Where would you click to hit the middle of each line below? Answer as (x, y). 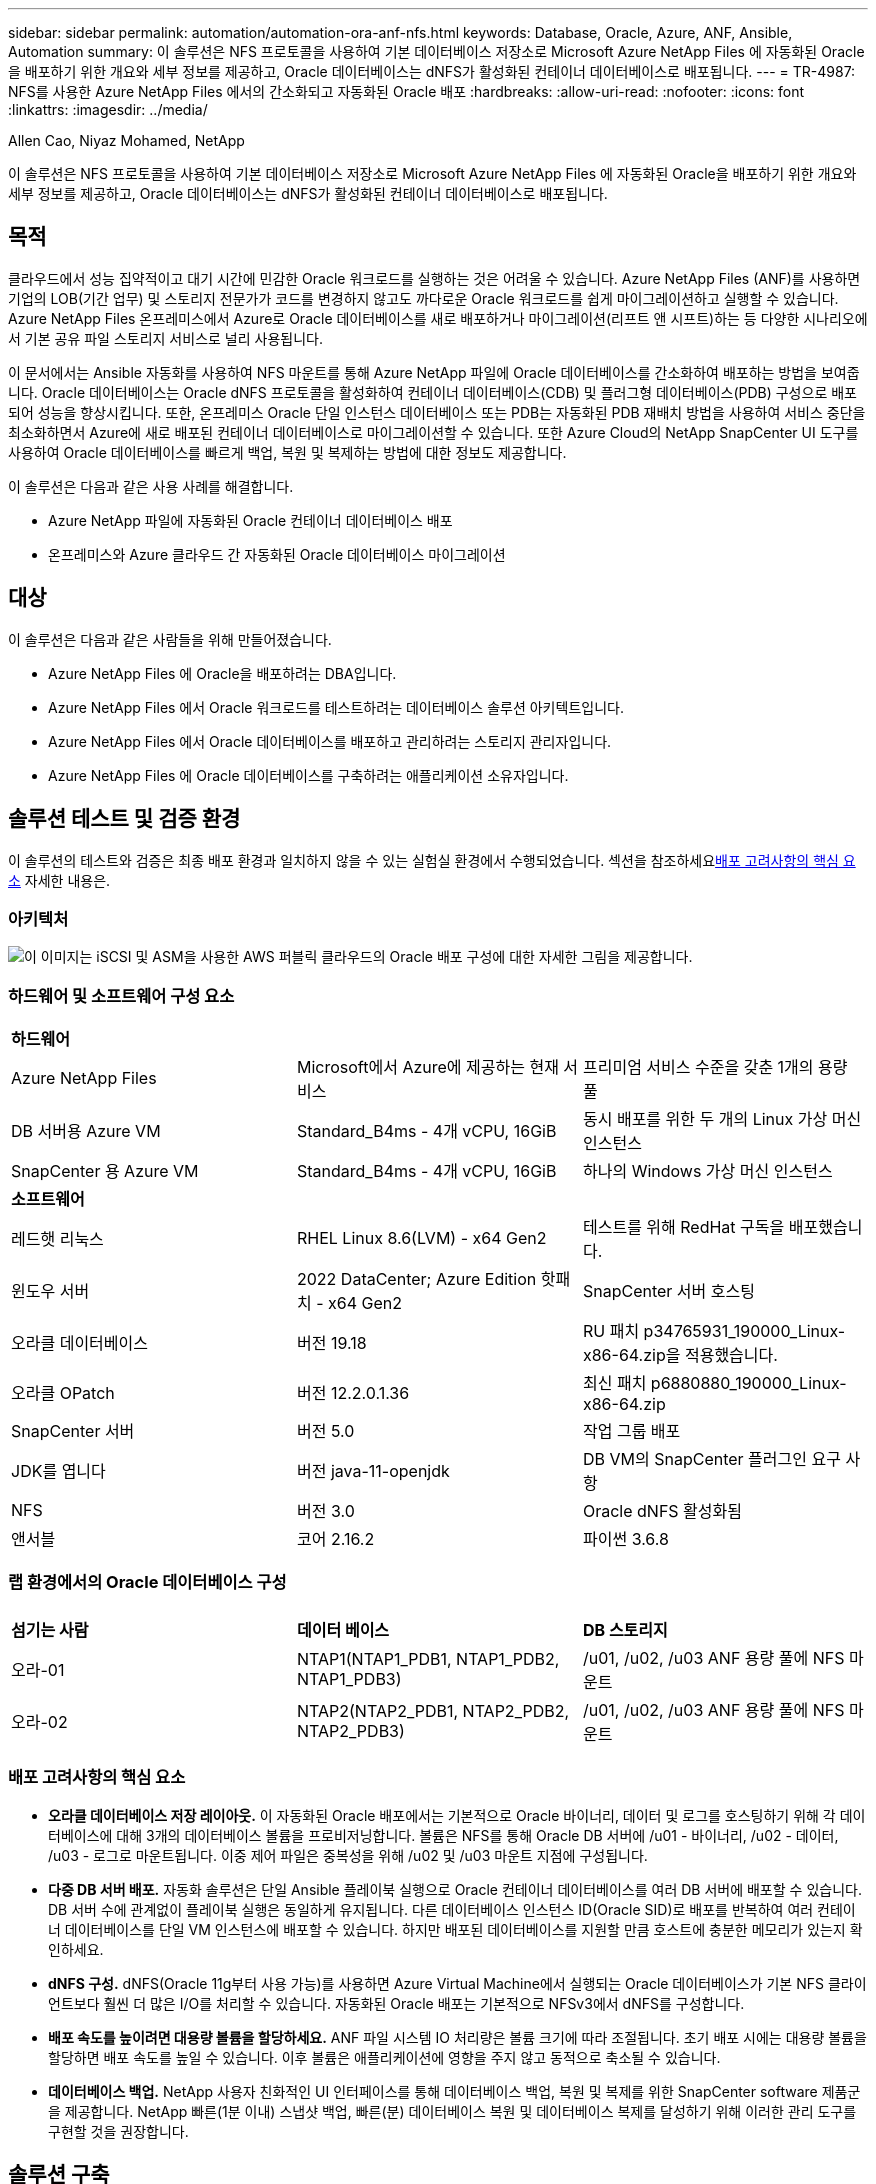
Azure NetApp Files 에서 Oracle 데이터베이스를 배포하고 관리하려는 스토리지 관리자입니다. (330, 741)
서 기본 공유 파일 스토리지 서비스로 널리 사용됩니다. (165, 338)
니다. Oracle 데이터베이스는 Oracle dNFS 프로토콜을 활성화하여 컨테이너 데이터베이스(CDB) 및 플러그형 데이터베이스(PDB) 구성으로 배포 (432, 392)
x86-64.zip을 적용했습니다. (680, 1355)
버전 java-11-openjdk (373, 1471)
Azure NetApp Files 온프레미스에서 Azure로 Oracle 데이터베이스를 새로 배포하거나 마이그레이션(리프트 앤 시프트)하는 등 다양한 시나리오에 (438, 318)
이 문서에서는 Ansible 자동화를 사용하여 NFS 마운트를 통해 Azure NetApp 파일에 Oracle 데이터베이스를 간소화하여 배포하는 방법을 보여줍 (434, 372)
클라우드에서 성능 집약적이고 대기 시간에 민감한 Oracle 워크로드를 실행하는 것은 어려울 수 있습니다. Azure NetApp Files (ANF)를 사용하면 (434, 278)
